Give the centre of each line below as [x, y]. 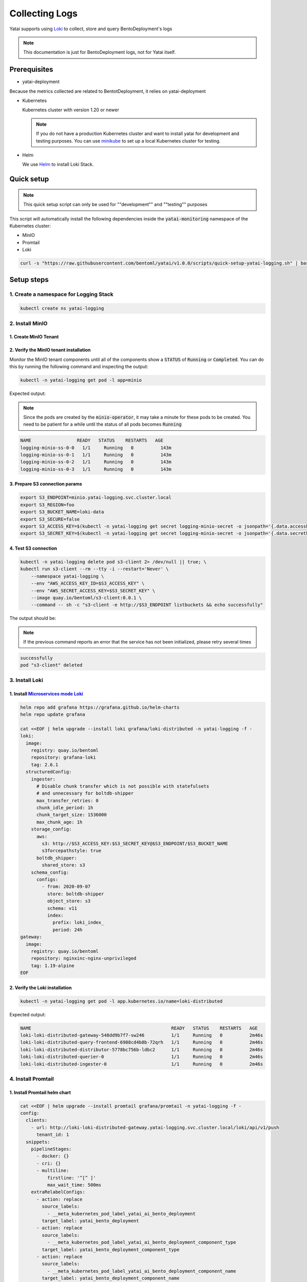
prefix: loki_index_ [78, 923]
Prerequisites [31, 69]
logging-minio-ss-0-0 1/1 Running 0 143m [96, 448]
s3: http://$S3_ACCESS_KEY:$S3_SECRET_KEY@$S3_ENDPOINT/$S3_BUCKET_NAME [135, 844]
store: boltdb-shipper [75, 894]
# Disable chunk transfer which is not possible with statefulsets [123, 786]
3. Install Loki [26, 680]
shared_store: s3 [63, 865]
